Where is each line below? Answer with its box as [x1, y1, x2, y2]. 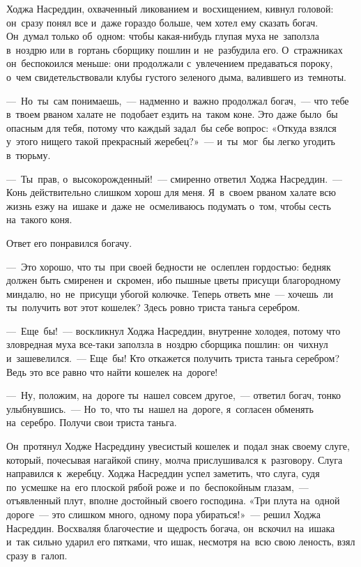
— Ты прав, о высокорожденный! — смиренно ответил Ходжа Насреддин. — [6, 171, 343, 186]
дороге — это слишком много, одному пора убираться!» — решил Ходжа [6, 507, 321, 521]
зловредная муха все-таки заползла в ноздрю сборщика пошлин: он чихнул [6, 337, 328, 351]
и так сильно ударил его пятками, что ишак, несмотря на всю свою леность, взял [6, 534, 355, 549]
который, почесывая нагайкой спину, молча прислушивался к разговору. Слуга [6, 452, 343, 467]
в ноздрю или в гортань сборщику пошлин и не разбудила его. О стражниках [6, 42, 343, 56]
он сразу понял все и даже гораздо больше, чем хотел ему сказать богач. [6, 15, 318, 29]
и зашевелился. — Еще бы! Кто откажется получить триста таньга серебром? [6, 351, 340, 365]
